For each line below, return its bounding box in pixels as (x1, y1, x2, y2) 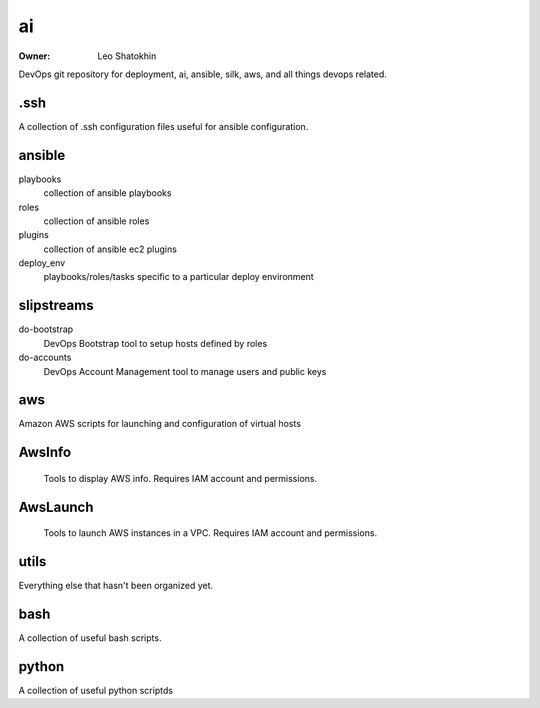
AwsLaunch (18, 498, 94, 515)
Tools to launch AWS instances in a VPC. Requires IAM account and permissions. (43, 527, 378, 539)
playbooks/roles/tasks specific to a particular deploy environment (43, 271, 314, 283)
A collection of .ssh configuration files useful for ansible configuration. (18, 120, 309, 132)
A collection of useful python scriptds (18, 685, 174, 696)
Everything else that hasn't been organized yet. (18, 580, 214, 592)
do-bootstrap (18, 323, 74, 335)
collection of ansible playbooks (43, 187, 172, 199)
